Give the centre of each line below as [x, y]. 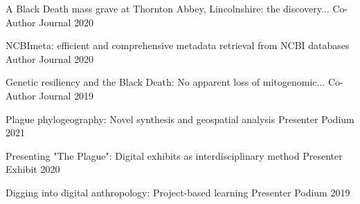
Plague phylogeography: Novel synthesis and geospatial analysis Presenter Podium [180, 119]
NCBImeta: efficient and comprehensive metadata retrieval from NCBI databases [178, 45]
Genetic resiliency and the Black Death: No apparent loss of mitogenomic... [165, 82]
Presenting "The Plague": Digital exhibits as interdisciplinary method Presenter [174, 155]
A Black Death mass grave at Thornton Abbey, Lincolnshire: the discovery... [168, 8]
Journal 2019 [66, 95]
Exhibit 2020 [33, 169]
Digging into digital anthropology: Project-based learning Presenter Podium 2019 [178, 192]
